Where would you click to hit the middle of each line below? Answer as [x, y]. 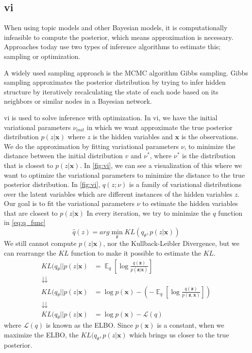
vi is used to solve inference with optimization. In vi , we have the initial [111, 117]
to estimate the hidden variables [190, 203]
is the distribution [209, 156]
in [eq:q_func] [25, 222]
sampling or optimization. [42, 56]
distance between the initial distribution [63, 156]
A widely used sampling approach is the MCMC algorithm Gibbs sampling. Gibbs [126, 72]
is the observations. [210, 137]
